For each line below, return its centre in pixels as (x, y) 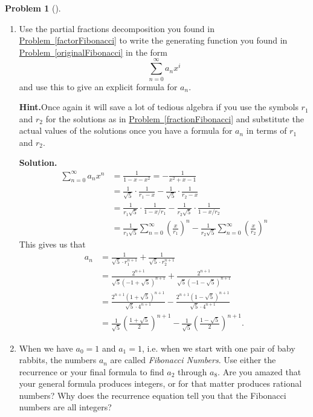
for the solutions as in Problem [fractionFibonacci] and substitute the (175, 118)
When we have (46, 348)
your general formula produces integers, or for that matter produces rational (160, 383)
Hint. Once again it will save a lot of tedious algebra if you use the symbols (159, 107)
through (192, 371)
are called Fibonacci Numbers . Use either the (193, 360)
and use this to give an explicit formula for (98, 86)
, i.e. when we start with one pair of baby (218, 348)
